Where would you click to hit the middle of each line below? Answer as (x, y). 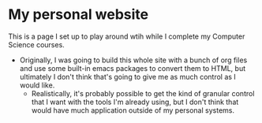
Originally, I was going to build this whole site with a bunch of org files (133, 60)
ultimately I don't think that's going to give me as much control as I (128, 76)
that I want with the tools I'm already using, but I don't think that (135, 102)
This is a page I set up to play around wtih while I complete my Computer (127, 36)
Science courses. (36, 44)
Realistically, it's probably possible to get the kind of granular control (143, 93)
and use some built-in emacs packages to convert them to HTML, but (133, 68)
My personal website (79, 15)
